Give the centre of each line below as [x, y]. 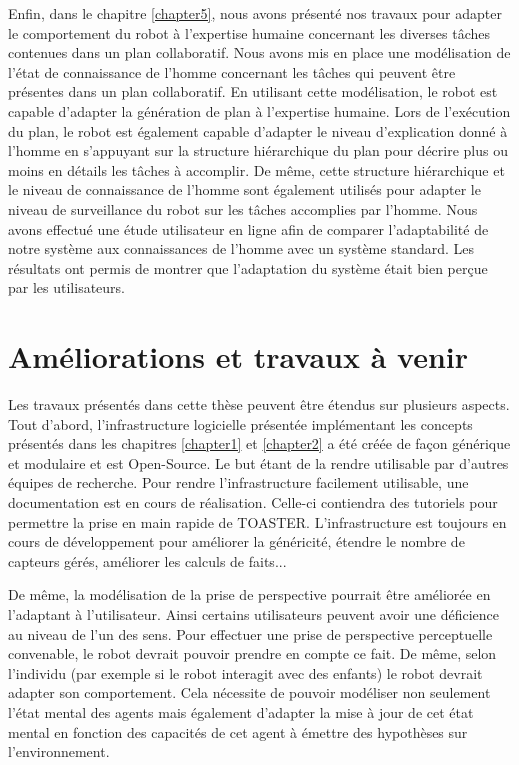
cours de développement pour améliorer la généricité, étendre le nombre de [236, 541]
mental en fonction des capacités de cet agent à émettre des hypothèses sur [238, 731]
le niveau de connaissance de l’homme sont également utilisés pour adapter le [244, 189]
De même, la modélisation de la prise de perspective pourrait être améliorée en [249, 594]
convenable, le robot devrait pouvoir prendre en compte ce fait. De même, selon [252, 653]
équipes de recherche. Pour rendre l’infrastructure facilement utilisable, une [238, 482]
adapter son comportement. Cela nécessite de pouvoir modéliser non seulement [249, 692]
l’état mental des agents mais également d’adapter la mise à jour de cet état [241, 711]
